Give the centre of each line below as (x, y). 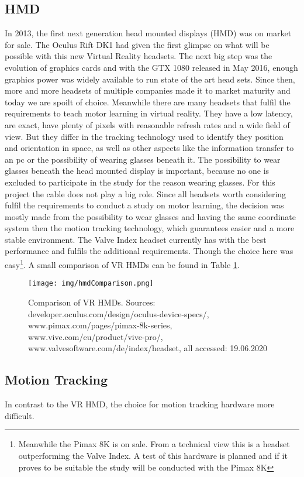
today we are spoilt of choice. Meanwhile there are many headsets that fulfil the (148, 102)
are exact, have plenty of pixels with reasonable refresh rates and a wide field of (147, 124)
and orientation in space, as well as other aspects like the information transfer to (149, 148)
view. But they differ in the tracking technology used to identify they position (144, 136)
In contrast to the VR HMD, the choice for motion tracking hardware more (140, 404)
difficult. (20, 415)
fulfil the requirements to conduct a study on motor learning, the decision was (144, 205)
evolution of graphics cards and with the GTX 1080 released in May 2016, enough (151, 67)
